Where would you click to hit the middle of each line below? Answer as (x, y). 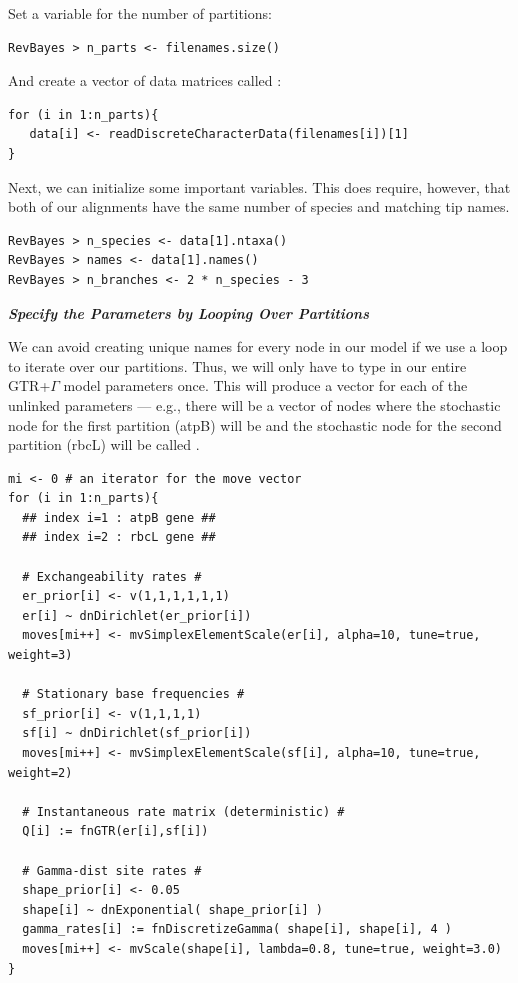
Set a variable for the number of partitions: (140, 13)
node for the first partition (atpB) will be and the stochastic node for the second (255, 424)
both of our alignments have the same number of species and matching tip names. (259, 206)
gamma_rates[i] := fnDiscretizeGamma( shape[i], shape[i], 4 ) (237, 929)
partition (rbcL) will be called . (104, 444)
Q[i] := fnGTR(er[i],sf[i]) (115, 831)
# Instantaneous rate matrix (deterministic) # (183, 811)
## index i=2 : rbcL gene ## (119, 537)
